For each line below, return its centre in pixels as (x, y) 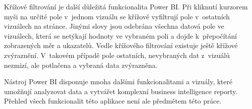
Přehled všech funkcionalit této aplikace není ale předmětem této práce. (113, 101)
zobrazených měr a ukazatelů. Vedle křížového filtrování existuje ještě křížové (121, 45)
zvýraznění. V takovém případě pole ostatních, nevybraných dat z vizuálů (117, 55)
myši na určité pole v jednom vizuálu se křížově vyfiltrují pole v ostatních (117, 16)
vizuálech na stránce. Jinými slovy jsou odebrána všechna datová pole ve (114, 26)
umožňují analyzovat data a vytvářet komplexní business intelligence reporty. (121, 91)
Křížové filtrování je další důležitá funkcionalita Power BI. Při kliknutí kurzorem (126, 6)
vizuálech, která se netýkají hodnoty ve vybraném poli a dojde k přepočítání (121, 35)
